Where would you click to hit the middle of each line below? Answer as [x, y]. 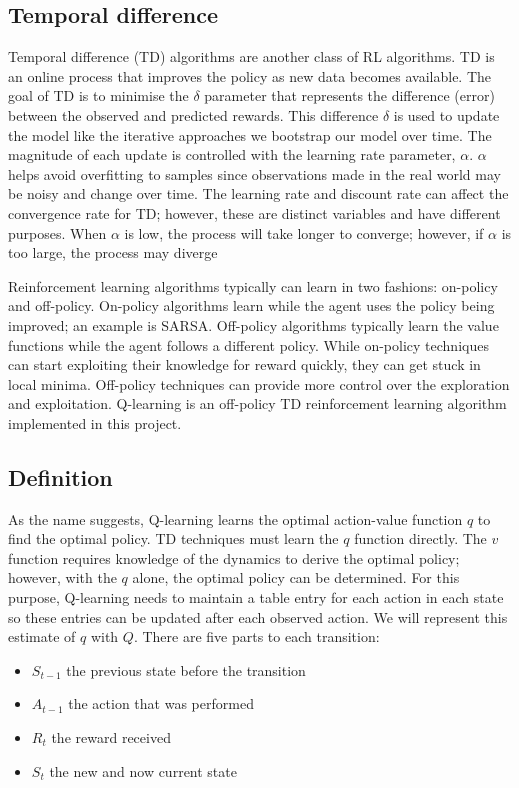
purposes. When [57, 232]
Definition [60, 476]
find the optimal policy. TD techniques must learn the [173, 538]
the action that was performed [161, 703]
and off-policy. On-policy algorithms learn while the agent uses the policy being [251, 305]
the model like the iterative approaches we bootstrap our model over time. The [250, 134]
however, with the [62, 577]
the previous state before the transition [186, 669]
